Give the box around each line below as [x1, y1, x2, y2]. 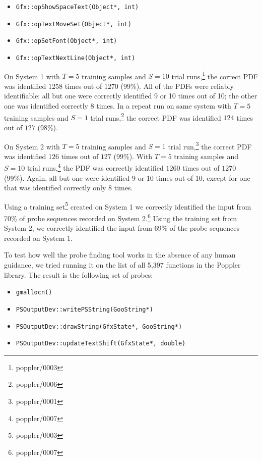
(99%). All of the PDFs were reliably [120, 80, 234, 91]
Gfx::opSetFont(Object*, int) [16, 37, 117, 45]
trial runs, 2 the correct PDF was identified [90, 111, 221, 123]
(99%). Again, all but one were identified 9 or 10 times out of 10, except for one [4, 172, 250, 183]
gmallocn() [16, 289, 52, 296]
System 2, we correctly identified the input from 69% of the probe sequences [4, 223, 240, 233]
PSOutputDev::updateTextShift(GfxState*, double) [16, 340, 186, 347]
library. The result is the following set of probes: [4, 269, 153, 280]
